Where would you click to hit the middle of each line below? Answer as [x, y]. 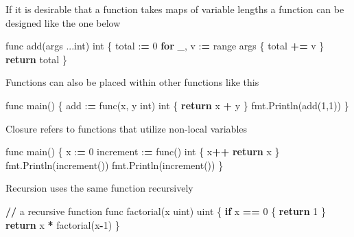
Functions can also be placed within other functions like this [132, 82]
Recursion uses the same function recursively [99, 188]
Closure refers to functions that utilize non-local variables [127, 128]
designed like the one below [63, 22]
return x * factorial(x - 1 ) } [63, 224]
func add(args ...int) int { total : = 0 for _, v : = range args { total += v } [165, 46]
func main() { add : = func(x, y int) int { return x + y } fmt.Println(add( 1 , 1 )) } [177, 105]
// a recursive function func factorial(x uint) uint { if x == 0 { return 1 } [166, 211]
